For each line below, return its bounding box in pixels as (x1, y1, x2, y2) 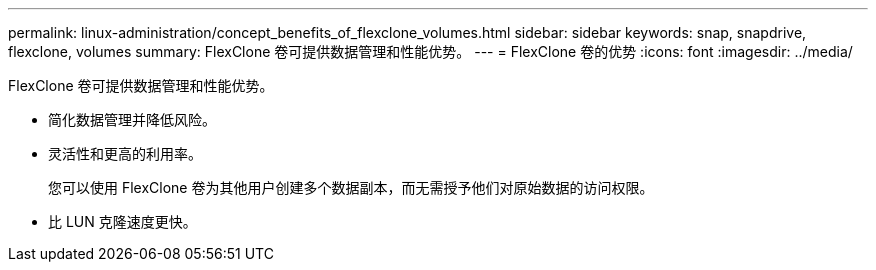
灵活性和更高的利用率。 (48, 145, 202, 162)
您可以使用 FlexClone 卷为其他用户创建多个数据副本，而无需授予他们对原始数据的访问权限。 (48, 179, 654, 196)
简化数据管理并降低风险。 (48, 111, 216, 128)
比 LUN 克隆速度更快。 (48, 213, 197, 230)
